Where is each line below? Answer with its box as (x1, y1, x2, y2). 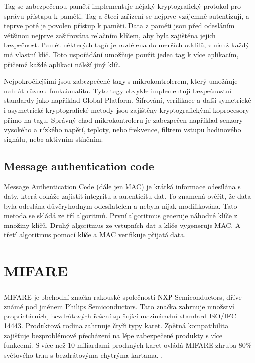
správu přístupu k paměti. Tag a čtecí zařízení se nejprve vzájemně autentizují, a (4, 10, 249, 21)
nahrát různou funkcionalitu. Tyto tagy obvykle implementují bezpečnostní (4, 85, 232, 95)
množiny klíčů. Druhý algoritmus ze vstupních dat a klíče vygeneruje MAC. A (4, 220, 241, 230)
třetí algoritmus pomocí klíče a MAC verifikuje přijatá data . (4, 229, 186, 240)
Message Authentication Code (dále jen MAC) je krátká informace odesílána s (4, 181, 241, 191)
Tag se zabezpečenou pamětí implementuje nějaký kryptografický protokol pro (4, 1, 241, 11)
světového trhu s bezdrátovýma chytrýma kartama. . (4, 349, 163, 360)
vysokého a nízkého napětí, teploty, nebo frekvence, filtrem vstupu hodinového (4, 124, 241, 135)
